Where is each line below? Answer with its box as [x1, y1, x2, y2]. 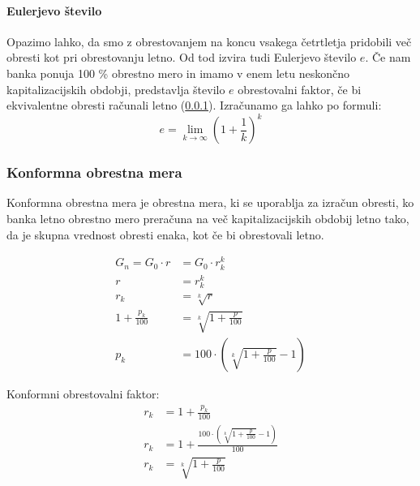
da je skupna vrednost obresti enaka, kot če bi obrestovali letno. [6, 226, 324, 243]
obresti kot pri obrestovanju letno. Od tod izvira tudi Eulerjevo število [6, 49, 357, 66]
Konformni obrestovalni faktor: [6, 385, 160, 402]
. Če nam [365, 49, 411, 66]
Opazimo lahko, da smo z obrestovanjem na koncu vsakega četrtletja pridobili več [6, 32, 412, 49]
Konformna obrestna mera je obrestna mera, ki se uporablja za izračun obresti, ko [6, 194, 414, 211]
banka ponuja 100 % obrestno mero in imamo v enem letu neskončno [6, 64, 349, 81]
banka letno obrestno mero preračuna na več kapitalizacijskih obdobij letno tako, [6, 210, 409, 227]
